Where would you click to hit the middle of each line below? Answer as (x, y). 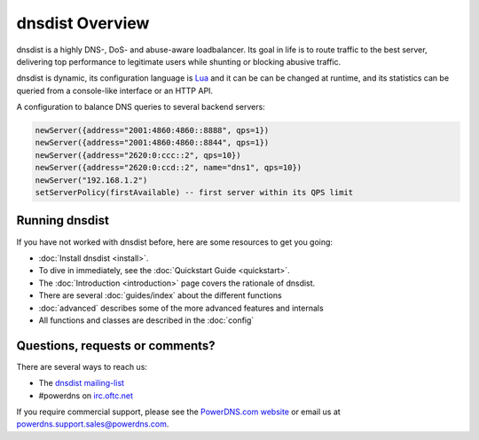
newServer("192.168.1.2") (91, 180)
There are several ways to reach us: (82, 366)
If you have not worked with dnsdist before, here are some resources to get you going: (174, 242)
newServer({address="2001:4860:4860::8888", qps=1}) (152, 130)
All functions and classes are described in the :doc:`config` (146, 320)
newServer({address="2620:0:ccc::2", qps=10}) (138, 155)
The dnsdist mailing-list (81, 383)
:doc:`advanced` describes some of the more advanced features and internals (181, 308)
